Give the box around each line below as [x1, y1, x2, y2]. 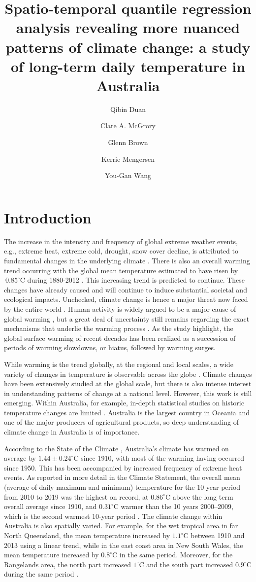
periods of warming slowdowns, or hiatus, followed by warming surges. [4, 342, 216, 353]
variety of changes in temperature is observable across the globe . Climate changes [4, 368, 252, 379]
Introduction [4, 207, 92, 227]
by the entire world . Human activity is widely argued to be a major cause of [4, 303, 236, 314]
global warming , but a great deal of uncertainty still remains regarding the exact [4, 313, 250, 324]
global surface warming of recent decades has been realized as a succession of [4, 332, 236, 343]
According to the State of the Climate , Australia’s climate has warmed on [4, 443, 229, 453]
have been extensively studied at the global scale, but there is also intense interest [4, 378, 252, 389]
